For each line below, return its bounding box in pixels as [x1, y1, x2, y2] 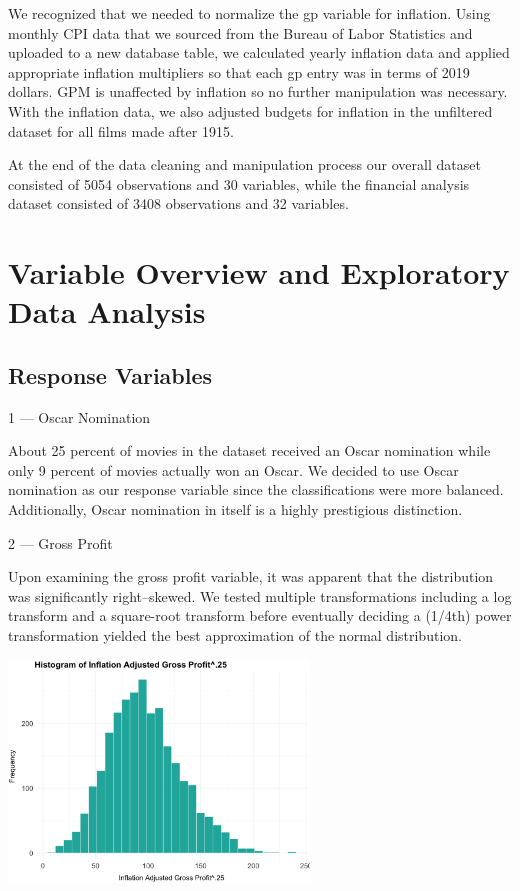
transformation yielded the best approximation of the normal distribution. [8, 625, 462, 646]
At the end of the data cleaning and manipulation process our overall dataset [8, 154, 481, 175]
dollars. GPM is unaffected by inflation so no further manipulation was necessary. [8, 81, 508, 102]
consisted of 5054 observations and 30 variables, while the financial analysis [8, 173, 470, 194]
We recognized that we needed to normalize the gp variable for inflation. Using [8, 3, 491, 23]
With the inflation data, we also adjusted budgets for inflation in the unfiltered [8, 100, 493, 121]
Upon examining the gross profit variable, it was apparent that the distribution [8, 566, 494, 587]
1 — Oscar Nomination [8, 406, 151, 427]
